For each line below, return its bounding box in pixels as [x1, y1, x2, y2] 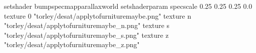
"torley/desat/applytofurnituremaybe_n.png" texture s [4, 20, 169, 30]
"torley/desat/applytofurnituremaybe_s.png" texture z [4, 29, 169, 40]
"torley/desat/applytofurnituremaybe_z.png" [4, 39, 140, 50]
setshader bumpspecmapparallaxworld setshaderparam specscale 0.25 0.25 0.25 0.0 [4, 1, 252, 11]
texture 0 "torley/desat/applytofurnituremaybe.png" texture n [4, 10, 192, 21]
